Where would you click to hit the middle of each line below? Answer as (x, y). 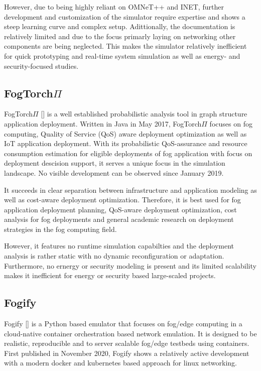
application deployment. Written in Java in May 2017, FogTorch (103, 123)
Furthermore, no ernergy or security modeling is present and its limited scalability (130, 265)
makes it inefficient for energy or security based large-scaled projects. (110, 275)
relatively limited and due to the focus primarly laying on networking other (120, 36)
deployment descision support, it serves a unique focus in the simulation (115, 163)
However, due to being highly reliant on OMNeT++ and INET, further (114, 7)
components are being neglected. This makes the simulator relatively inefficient (125, 46)
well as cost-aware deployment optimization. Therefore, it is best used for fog (122, 200)
